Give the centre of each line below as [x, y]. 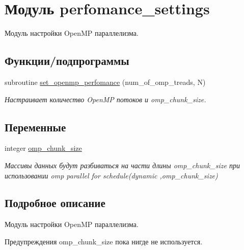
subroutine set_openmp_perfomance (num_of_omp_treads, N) [105, 82]
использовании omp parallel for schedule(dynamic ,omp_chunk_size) [111, 175]
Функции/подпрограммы [67, 61]
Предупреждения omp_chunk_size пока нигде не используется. [104, 241]
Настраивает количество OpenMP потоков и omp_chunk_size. [105, 99]
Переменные [35, 127]
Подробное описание [55, 203]
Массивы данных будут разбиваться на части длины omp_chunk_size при [122, 165]
